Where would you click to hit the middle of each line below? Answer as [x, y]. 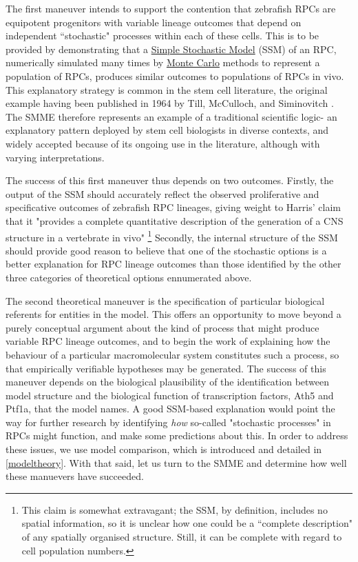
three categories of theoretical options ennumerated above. [129, 277]
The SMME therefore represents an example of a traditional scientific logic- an [171, 116]
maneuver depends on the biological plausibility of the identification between [168, 382]
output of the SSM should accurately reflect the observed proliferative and [162, 193]
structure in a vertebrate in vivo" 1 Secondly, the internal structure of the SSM [172, 236]
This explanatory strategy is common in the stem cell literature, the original [167, 89]
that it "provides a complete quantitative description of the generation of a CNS [175, 220]
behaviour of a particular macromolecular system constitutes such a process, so [172, 354]
